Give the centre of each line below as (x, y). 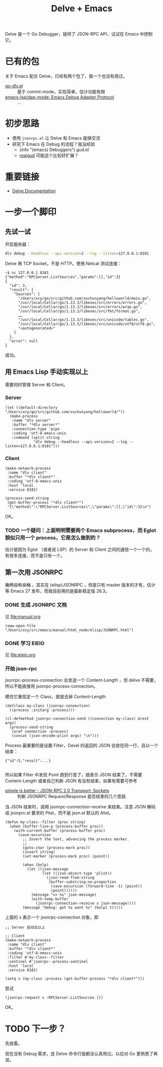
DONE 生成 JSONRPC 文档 (36, 605)
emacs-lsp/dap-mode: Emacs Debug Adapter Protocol (60, 97)
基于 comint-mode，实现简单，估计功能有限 (61, 92)
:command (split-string (36, 438)
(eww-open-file (20, 626)
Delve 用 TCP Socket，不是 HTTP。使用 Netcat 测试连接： (63, 263)
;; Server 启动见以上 (25, 928)
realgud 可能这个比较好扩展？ (49, 156)
